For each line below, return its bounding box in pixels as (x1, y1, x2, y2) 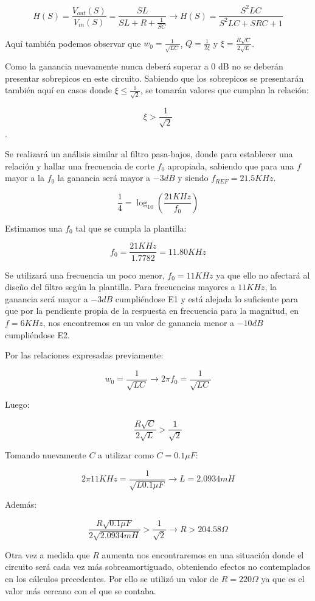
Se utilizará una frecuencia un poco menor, (5, 268, 165, 281)
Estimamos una (5, 221, 63, 234)
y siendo (178, 171, 209, 184)
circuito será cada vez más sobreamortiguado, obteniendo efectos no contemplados (5, 560, 311, 573)
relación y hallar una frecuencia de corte (5, 159, 154, 172)
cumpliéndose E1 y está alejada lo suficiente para (115, 292, 299, 305)
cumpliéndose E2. (5, 328, 70, 341)
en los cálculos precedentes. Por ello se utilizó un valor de (5, 572, 218, 585)
